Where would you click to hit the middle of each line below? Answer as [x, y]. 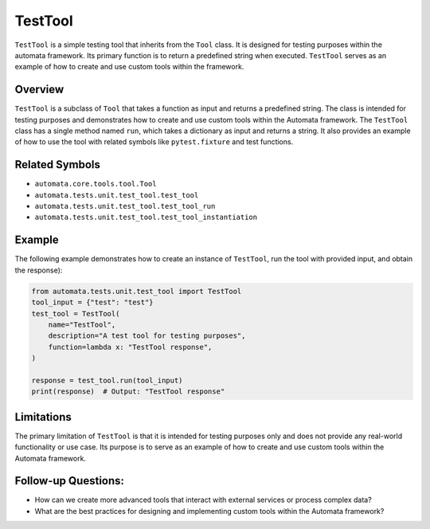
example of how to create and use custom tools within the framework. [129, 67]
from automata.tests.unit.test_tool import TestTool [137, 291]
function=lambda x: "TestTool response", [130, 347]
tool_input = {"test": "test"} [93, 302]
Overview [39, 90]
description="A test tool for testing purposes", [147, 336]
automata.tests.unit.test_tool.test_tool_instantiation [146, 217]
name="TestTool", [82, 324]
